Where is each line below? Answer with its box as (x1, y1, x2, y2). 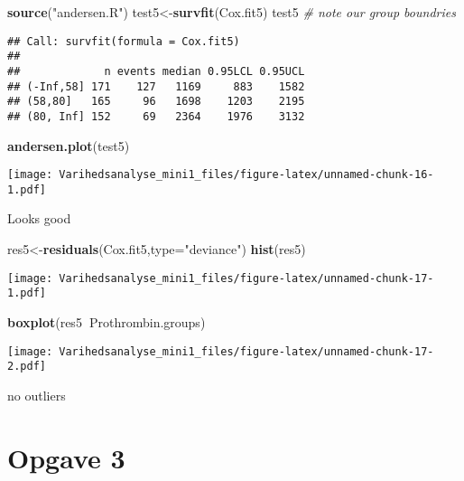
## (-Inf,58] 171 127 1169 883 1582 (7, 80, 305, 93)
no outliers (7, 385, 66, 404)
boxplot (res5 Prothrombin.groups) (7, 312, 206, 331)
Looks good (7, 209, 71, 228)
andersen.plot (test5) (7, 136, 130, 155)
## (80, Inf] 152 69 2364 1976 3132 (7, 109, 305, 123)
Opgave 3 (7, 439, 125, 476)
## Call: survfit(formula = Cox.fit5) (7, 34, 240, 48)
